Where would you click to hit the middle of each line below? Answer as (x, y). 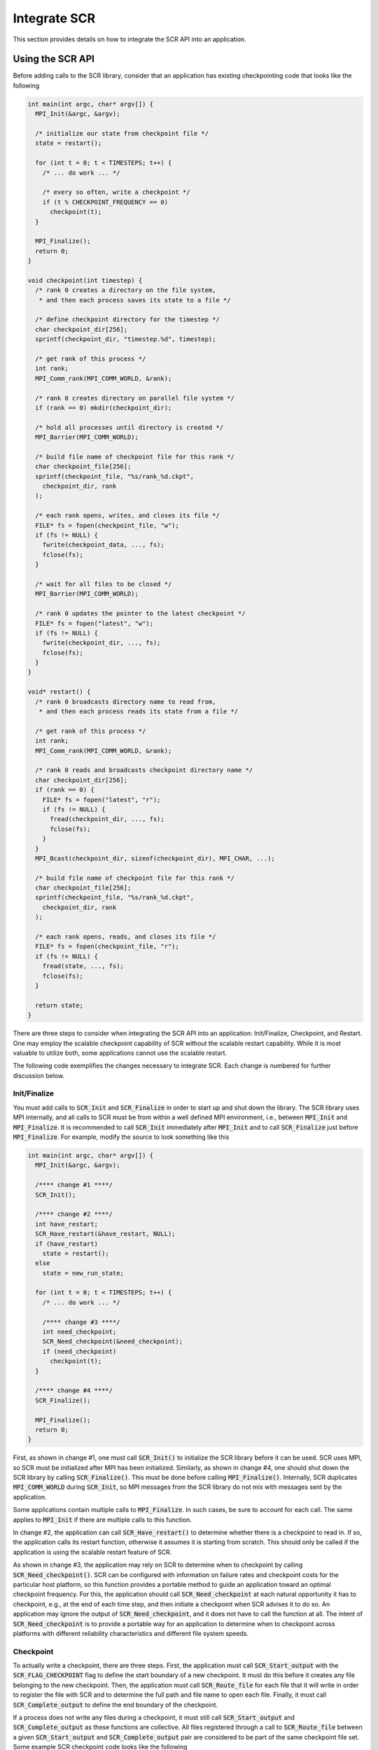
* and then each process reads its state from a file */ (139, 712)
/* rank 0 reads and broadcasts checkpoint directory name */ (144, 770)
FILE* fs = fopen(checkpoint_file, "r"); (107, 946)
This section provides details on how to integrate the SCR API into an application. (129, 39)
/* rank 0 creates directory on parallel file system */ (135, 398)
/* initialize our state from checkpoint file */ (122, 133)
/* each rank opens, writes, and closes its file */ (127, 516)
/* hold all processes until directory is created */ (129, 427)
